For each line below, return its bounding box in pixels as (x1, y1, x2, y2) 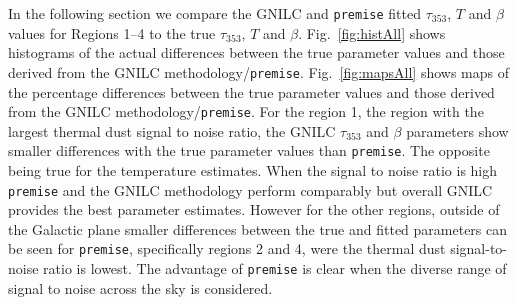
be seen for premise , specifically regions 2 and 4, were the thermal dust (8, 238, 446, 259)
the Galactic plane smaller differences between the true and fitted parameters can (8, 218, 508, 239)
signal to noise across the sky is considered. (8, 277, 273, 298)
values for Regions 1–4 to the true (8, 22, 216, 43)
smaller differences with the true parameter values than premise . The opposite (8, 140, 490, 161)
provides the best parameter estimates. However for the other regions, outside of (8, 199, 500, 220)
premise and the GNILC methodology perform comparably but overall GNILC (8, 179, 493, 200)
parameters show (406, 120, 509, 141)
